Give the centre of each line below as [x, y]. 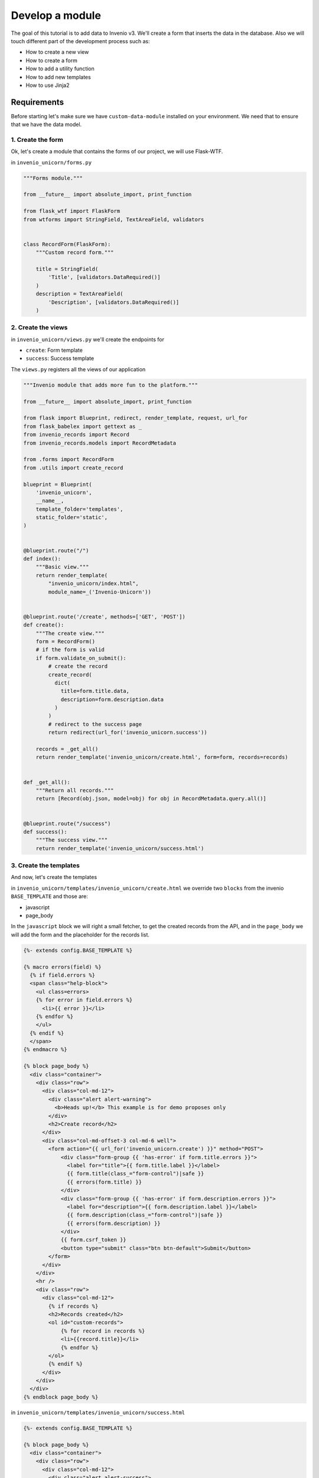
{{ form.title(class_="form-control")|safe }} [136, 1174]
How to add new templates [58, 77]
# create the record [78, 666]
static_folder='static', [72, 518]
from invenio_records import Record [77, 435]
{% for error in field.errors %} [84, 1000]
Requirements [38, 102]
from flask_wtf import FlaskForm [72, 211]
